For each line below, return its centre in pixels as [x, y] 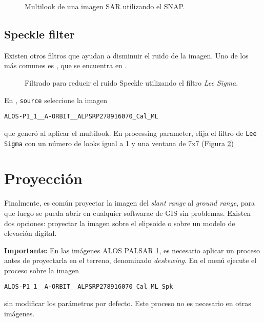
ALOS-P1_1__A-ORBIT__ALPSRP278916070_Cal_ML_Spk [89, 287]
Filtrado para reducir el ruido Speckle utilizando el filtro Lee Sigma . [131, 82]
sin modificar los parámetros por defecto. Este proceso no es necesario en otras [128, 303]
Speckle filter [39, 34]
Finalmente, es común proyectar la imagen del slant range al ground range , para [130, 203]
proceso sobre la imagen [42, 270]
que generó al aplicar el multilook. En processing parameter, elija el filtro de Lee [130, 133]
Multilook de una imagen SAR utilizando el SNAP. [105, 6]
